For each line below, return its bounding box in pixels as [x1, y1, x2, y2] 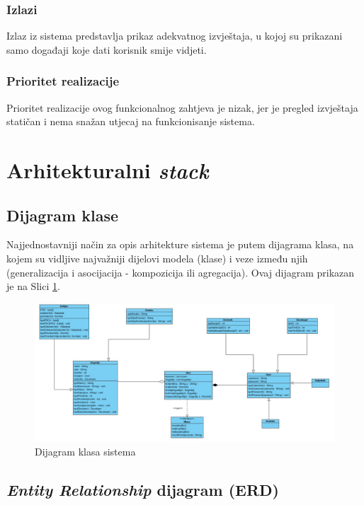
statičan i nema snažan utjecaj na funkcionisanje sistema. [6, 114, 255, 129]
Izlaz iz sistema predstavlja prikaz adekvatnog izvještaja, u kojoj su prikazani [6, 28, 343, 43]
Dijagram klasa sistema [35, 443, 136, 458]
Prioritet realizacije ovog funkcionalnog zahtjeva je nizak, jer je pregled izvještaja [6, 100, 358, 115]
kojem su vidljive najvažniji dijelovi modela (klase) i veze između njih [6, 250, 308, 265]
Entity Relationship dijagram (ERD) [6, 478, 279, 500]
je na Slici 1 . [6, 279, 60, 294]
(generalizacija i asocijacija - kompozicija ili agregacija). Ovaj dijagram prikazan [6, 265, 355, 279]
